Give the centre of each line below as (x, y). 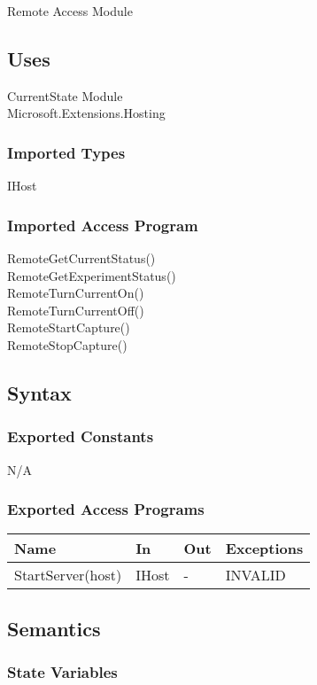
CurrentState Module (65, 95)
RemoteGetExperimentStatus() (92, 275)
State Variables (62, 672)
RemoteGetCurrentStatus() (81, 258)
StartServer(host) (68, 575)
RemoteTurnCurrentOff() (76, 310)
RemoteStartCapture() (69, 327)
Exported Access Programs (106, 509)
